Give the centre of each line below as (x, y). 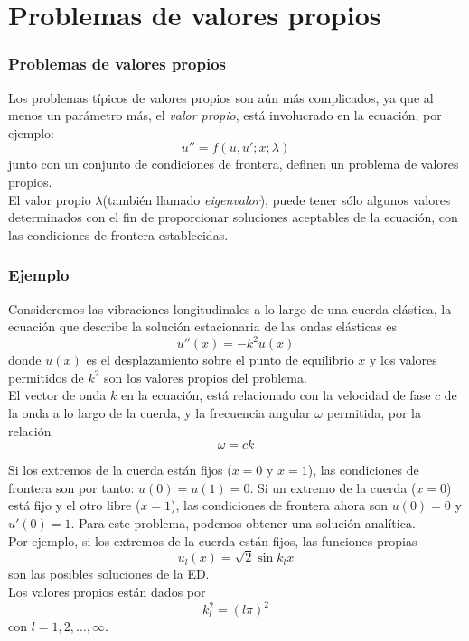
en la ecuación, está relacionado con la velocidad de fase (276, 395)
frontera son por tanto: (71, 487)
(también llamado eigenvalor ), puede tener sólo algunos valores (277, 199)
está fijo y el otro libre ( (75, 505)
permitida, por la (374, 413)
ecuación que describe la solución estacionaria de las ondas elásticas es (202, 326)
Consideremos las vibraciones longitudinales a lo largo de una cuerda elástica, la (230, 308)
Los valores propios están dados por (107, 591)
